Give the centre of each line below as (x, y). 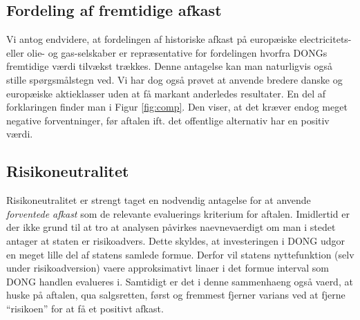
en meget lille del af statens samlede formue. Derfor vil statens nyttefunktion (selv (180, 254)
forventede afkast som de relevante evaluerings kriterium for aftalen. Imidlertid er (178, 213)
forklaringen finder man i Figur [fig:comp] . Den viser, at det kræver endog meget (177, 107)
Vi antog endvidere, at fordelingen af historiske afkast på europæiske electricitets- (179, 39)
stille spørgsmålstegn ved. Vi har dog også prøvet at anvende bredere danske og (174, 79)
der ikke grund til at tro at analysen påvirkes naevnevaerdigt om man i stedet (171, 227)
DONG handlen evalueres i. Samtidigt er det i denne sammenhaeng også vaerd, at (180, 281)
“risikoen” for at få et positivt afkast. (85, 308)
